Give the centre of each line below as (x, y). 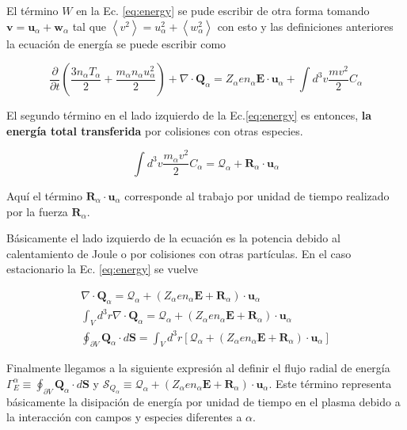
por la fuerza (37, 211)
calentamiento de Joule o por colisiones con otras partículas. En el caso (179, 253)
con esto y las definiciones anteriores (305, 26)
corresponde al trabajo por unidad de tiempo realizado (257, 195)
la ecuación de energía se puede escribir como (116, 43)
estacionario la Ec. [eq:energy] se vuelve (102, 269)
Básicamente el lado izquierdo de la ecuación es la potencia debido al (173, 238)
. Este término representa (330, 383)
